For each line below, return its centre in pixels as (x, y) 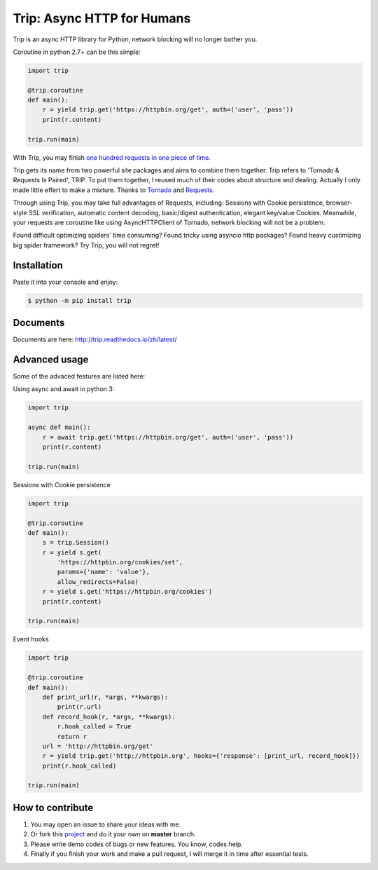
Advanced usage (51, 359)
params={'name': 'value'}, (103, 572)
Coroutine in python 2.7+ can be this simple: (77, 52)
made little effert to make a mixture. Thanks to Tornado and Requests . (114, 190)
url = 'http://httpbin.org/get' (98, 746)
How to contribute (53, 807)
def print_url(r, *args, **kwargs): (105, 697)
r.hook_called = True (94, 727)
